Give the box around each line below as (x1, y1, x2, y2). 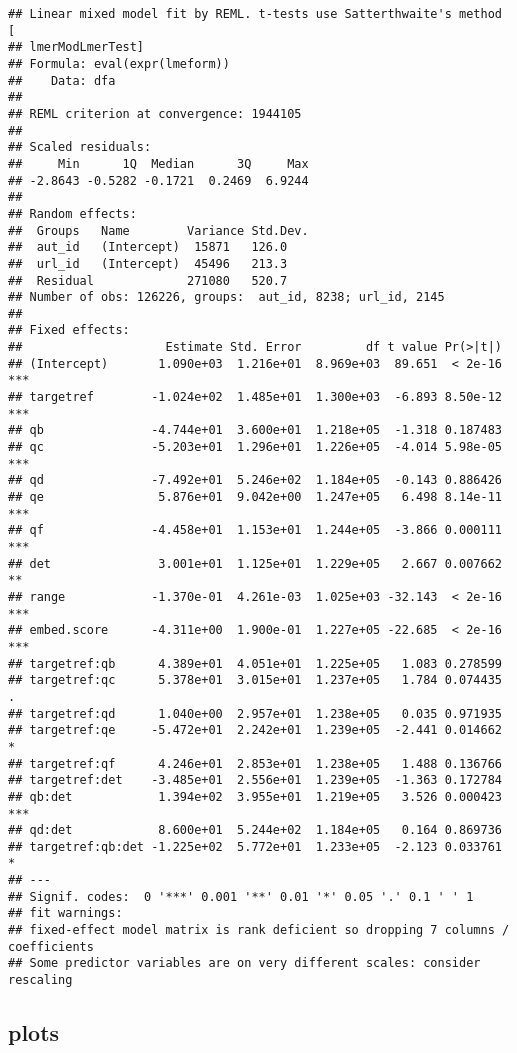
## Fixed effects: (8, 323, 130, 338)
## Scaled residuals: (8, 140, 152, 155)
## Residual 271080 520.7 (8, 273, 288, 288)
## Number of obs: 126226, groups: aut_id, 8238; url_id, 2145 (8, 290, 445, 305)
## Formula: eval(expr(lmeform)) (8, 56, 230, 71)
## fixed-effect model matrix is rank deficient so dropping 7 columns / (8, 923, 510, 938)
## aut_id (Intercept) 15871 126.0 (8, 240, 288, 255)
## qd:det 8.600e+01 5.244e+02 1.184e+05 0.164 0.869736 (8, 823, 502, 838)
